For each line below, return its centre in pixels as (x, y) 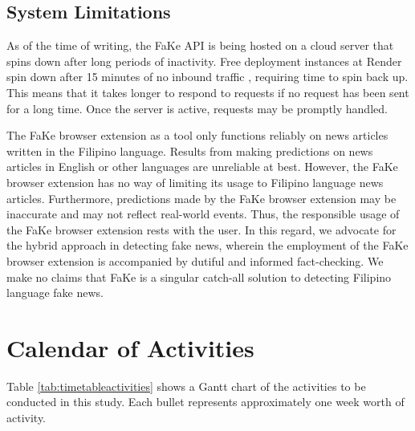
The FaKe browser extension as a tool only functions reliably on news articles (197, 135)
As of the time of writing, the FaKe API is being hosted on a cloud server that (200, 45)
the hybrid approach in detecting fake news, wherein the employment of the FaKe (207, 245)
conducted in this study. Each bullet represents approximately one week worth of (205, 402)
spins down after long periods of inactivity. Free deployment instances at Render (204, 61)
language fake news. (55, 293)
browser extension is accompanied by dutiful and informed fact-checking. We (195, 260)
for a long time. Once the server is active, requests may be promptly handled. (197, 108)
